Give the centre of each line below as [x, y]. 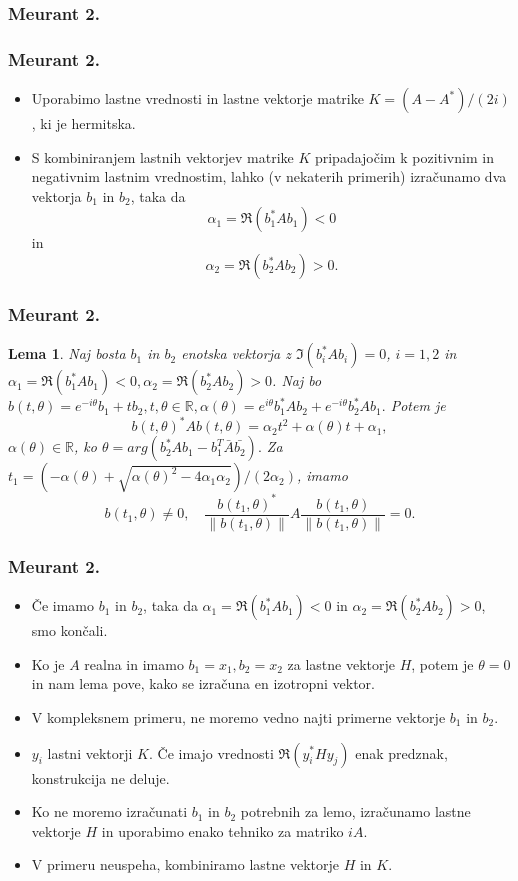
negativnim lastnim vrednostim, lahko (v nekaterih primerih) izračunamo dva [269, 176]
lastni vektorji [90, 752]
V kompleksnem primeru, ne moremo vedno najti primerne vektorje [238, 716]
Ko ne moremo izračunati [109, 811]
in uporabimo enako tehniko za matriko [222, 830]
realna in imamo [134, 663]
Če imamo [62, 605]
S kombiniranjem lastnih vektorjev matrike [162, 156]
